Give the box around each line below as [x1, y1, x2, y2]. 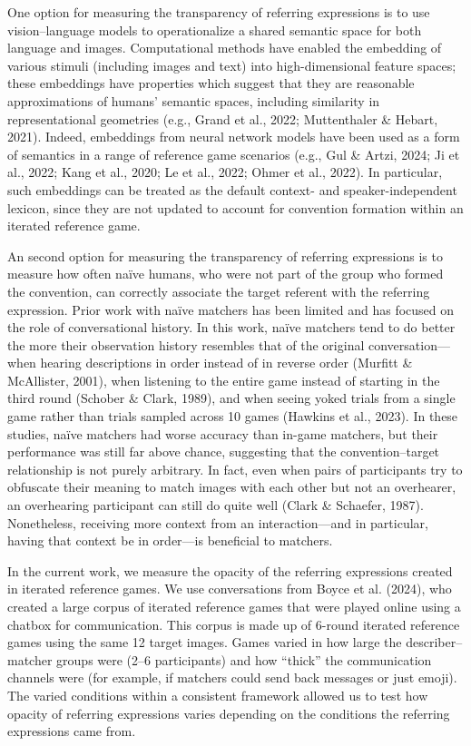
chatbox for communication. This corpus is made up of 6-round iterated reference [7, 614, 460, 633]
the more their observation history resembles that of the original [7, 335, 365, 354]
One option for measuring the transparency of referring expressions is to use [7, 3, 430, 21]
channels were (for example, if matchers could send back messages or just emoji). [7, 668, 457, 687]
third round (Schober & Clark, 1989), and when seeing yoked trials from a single [7, 388, 456, 407]
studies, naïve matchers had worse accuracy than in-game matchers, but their [7, 424, 438, 443]
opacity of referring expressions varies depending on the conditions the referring [7, 703, 450, 722]
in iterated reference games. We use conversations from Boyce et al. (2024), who [7, 579, 452, 598]
